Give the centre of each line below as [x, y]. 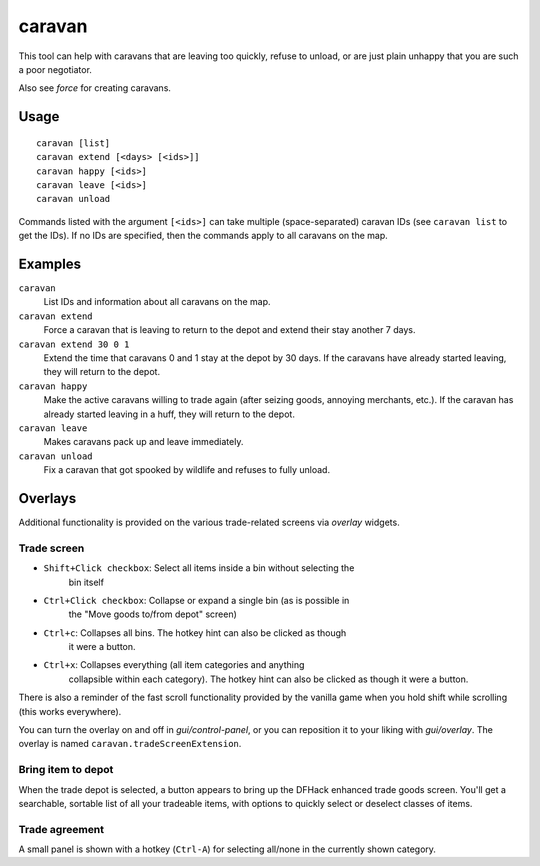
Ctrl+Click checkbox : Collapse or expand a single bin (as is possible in [196, 600]
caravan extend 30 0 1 [74, 344]
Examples [50, 263]
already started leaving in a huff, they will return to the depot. [169, 414]
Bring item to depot [66, 770]
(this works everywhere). [70, 711]
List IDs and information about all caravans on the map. [157, 302]
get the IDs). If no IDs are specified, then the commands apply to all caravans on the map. [203, 236]
